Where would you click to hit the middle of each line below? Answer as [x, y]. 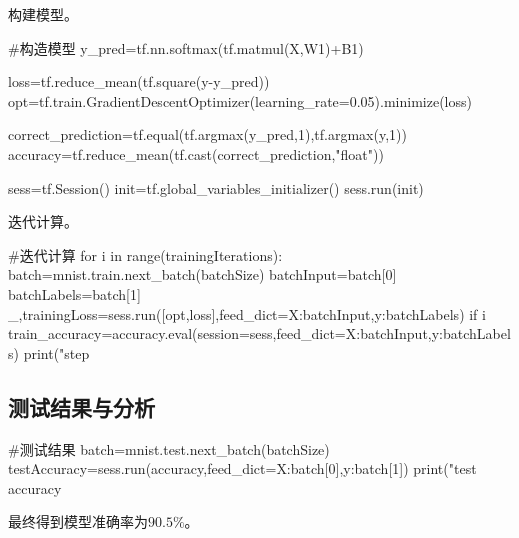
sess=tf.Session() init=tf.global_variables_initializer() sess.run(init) [216, 187]
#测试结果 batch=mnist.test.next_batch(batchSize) [169, 448]
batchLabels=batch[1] [74, 293]
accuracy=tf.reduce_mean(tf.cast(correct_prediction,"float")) [196, 153]
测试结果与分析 [81, 406]
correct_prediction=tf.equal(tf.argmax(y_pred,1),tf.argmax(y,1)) [207, 134]
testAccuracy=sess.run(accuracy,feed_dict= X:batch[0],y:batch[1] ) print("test [242, 468]
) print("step [51, 352]
